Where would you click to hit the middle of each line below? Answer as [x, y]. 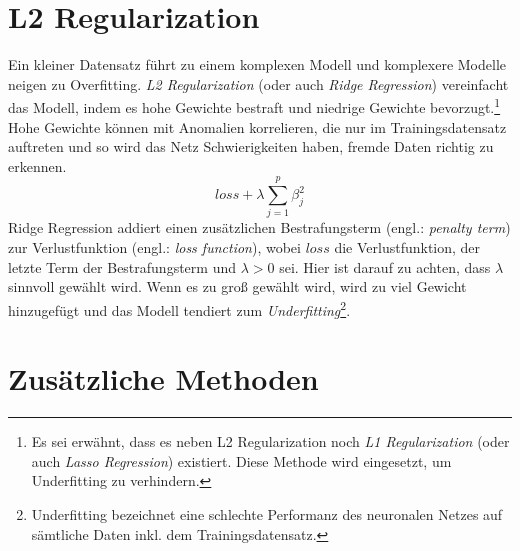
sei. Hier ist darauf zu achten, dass [385, 266]
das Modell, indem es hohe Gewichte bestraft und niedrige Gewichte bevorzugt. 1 [254, 105]
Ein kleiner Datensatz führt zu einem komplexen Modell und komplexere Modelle [257, 64]
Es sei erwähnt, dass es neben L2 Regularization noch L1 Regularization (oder [270, 441]
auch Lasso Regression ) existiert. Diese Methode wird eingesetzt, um [241, 460]
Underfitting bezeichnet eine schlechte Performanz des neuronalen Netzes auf [267, 514]
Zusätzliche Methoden [163, 378]
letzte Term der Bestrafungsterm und [122, 266]
